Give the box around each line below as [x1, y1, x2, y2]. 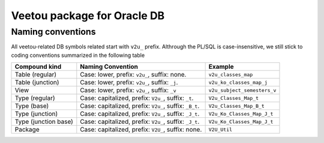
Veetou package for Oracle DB [11, 9, 165, 22]
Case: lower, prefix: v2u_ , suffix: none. [80, 71, 187, 79]
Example [208, 63, 234, 71]
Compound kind [14, 63, 62, 71]
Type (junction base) [14, 117, 73, 126]
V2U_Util [208, 126, 233, 133]
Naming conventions [11, 26, 96, 37]
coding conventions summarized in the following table [11, 51, 145, 59]
